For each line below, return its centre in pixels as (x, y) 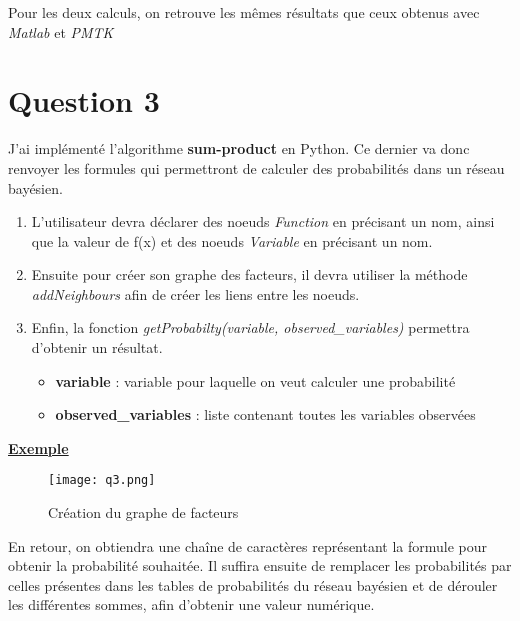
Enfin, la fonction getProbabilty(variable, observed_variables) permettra (250, 327)
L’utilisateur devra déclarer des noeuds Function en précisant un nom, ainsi (263, 221)
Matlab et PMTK (61, 31)
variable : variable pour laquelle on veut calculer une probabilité (255, 380)
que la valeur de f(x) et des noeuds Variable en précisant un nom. (232, 240)
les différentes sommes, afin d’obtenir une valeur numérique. (191, 604)
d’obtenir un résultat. (97, 347)
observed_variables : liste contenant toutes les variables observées (265, 414)
